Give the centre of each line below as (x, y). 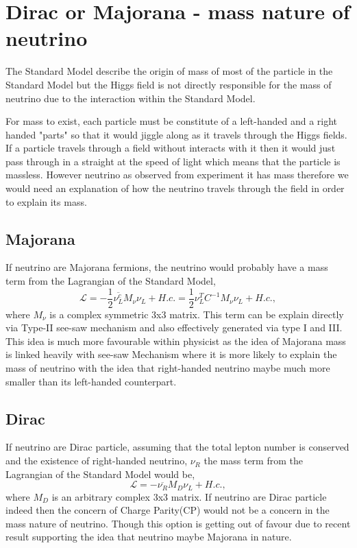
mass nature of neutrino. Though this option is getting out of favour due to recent (178, 523)
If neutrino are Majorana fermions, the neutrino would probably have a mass (167, 267)
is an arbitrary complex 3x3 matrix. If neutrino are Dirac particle (189, 496)
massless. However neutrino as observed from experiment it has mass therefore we (177, 175)
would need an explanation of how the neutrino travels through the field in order (175, 188)
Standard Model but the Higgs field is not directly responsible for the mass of (169, 84)
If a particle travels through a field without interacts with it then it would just (171, 148)
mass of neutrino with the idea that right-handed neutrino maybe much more (168, 368)
